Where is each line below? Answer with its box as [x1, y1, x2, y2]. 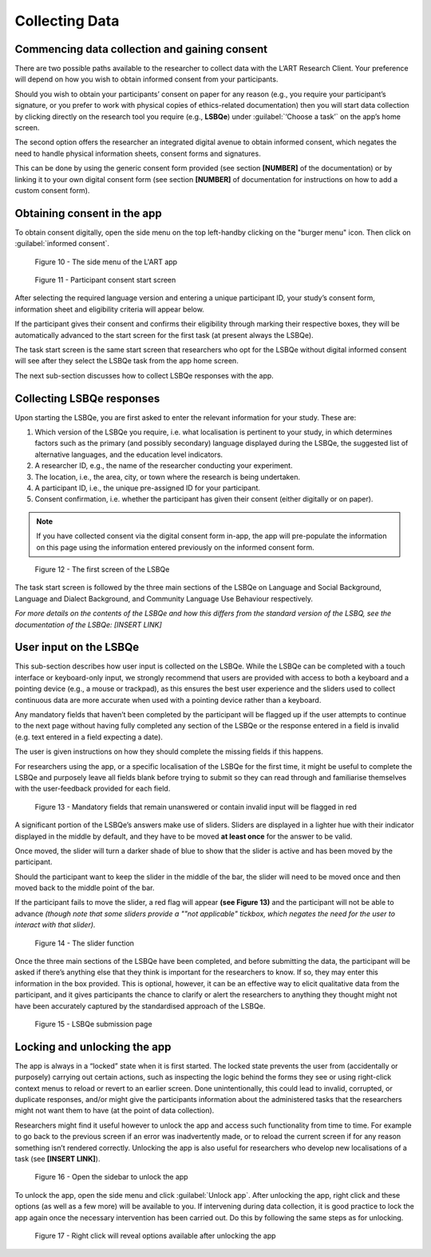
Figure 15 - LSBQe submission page [34, 1019, 152, 1029]
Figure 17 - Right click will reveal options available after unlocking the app [34, 1231, 276, 1240]
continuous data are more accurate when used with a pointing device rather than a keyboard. [14, 695, 322, 704]
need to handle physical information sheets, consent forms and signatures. [14, 149, 261, 158]
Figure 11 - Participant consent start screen [34, 276, 176, 285]
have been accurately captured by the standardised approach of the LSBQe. [14, 1001, 266, 1010]
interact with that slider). [14, 920, 96, 930]
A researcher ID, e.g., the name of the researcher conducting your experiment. [34, 461, 293, 470]
